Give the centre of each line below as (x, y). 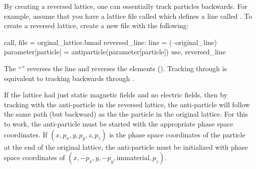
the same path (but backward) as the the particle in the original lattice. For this (126, 114)
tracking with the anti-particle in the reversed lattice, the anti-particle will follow (127, 104)
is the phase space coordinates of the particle (177, 134)
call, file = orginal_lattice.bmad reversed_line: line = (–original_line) (110, 42)
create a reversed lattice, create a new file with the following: (96, 25)
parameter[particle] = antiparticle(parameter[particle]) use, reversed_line (115, 52)
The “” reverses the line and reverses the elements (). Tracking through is (116, 68)
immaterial (133, 158)
